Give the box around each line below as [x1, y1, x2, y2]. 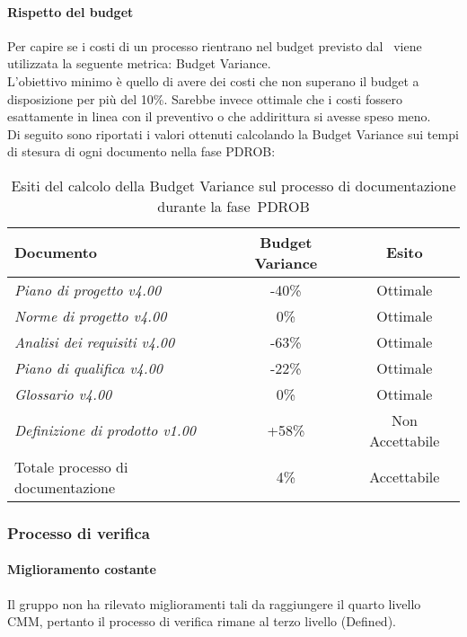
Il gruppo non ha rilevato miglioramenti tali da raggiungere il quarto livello [7, 594, 421, 613]
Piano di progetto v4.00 [14, 279, 162, 300]
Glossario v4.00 [14, 383, 112, 404]
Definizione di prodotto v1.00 [14, 420, 197, 441]
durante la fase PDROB [157, 195, 310, 217]
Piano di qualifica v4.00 [14, 357, 163, 378]
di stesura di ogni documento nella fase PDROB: [7, 142, 276, 161]
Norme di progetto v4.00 [14, 305, 167, 326]
